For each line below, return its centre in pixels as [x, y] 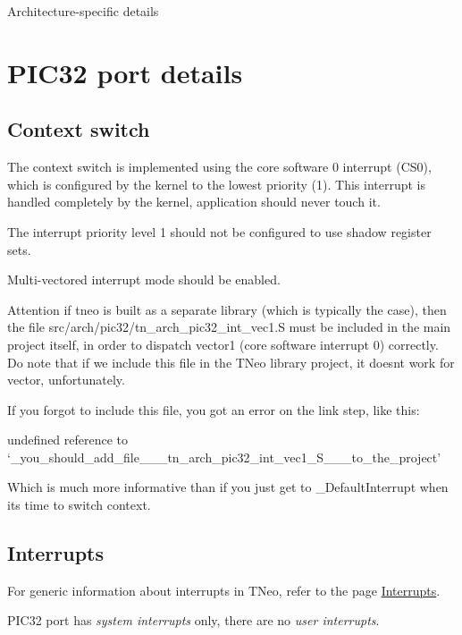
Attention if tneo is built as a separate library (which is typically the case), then [227, 309]
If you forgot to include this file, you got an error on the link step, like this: [214, 409]
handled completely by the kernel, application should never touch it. [194, 202]
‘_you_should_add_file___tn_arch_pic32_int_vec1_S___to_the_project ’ [224, 457]
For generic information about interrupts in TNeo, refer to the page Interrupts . [224, 590]
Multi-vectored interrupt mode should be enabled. [144, 279]
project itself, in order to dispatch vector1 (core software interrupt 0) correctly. [223, 344]
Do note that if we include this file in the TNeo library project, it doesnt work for [231, 362]
